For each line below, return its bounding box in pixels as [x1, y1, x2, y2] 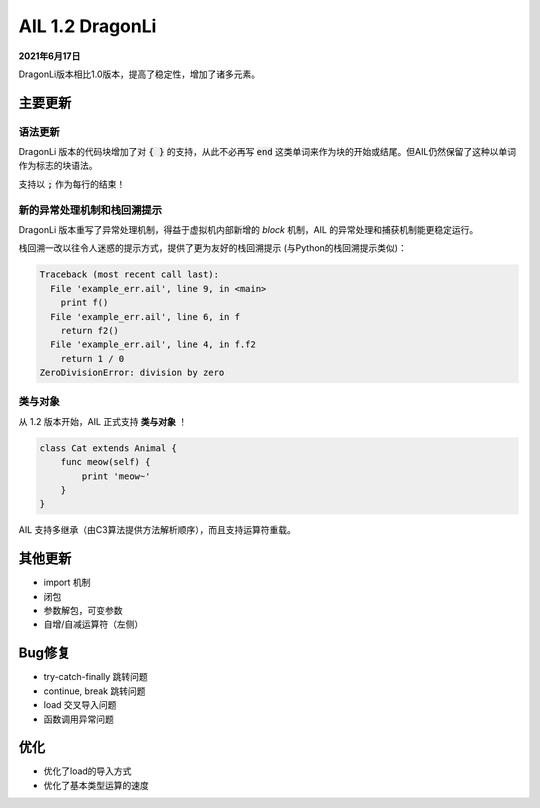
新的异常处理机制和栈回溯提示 [18, 203, 163, 217]
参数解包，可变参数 [43, 605, 123, 617]
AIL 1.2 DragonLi [18, 15, 157, 37]
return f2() [60, 325, 120, 336]
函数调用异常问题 [43, 713, 114, 725]
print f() [60, 297, 109, 309]
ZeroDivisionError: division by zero [39, 367, 225, 379]
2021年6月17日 [18, 50, 81, 62]
